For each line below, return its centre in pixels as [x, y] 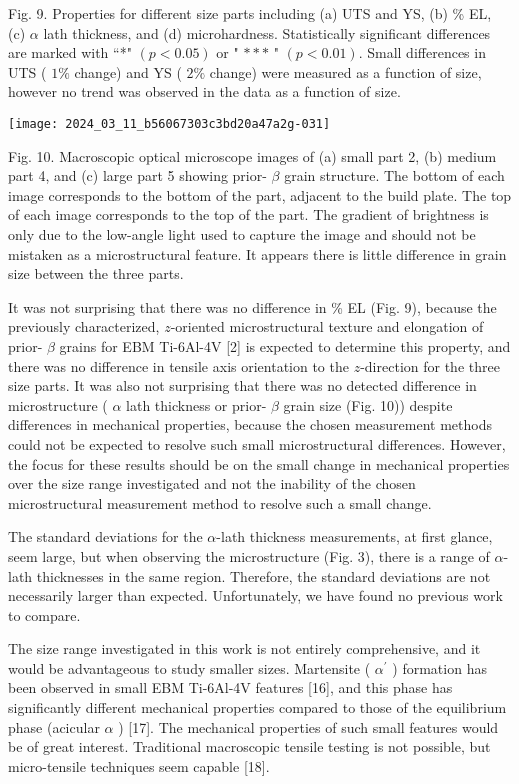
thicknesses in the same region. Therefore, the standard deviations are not [263, 575]
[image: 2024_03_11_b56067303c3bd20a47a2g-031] [169, 123]
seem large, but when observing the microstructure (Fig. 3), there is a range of [249, 555]
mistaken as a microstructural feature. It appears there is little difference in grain [257, 253]
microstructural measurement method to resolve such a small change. [220, 502]
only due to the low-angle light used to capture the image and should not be [242, 234]
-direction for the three [430, 365]
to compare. [44, 614]
